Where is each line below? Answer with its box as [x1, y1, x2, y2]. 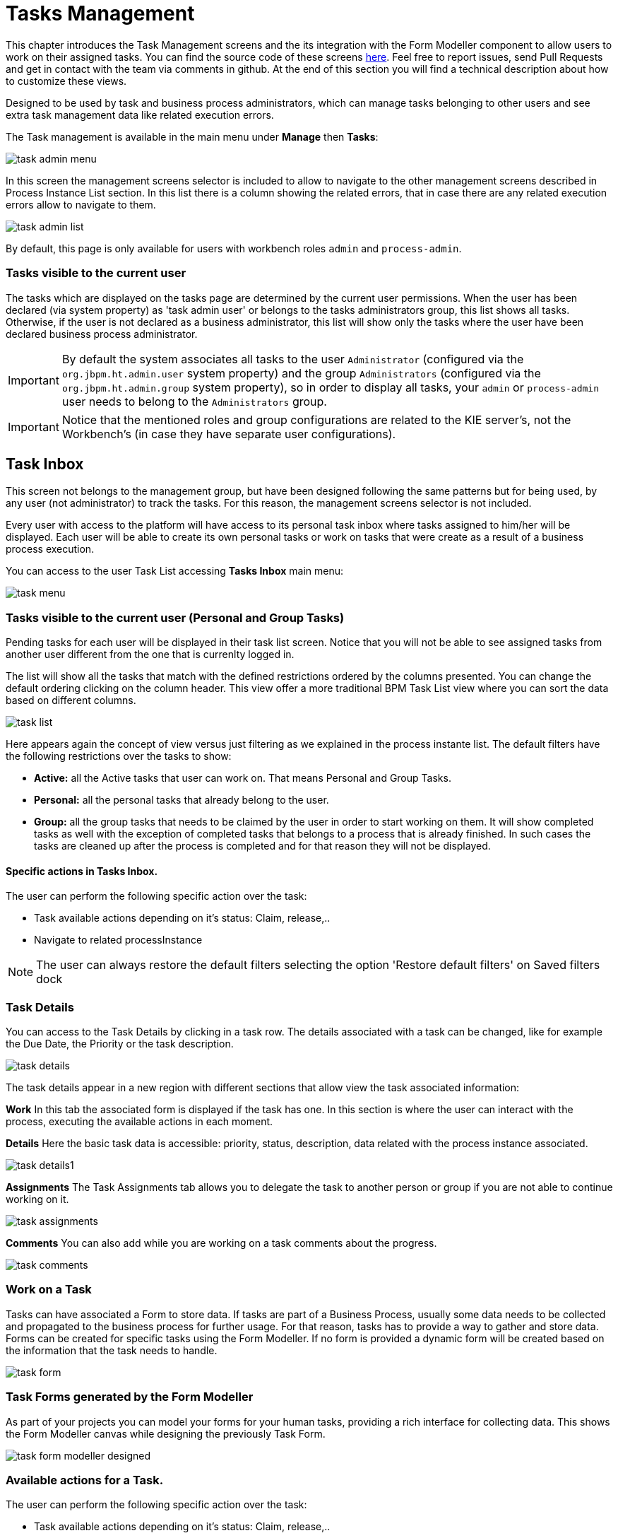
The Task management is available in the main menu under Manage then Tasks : [6, 130, 379, 143]
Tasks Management [6, 1, 195, 25]
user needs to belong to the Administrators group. [61, 394, 327, 409]
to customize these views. [6, 74, 127, 87]
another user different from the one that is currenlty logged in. [6, 648, 295, 661]
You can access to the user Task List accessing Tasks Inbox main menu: [6, 565, 343, 577]
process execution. [6, 543, 95, 556]
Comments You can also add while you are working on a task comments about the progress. [6, 1237, 437, 1250]
